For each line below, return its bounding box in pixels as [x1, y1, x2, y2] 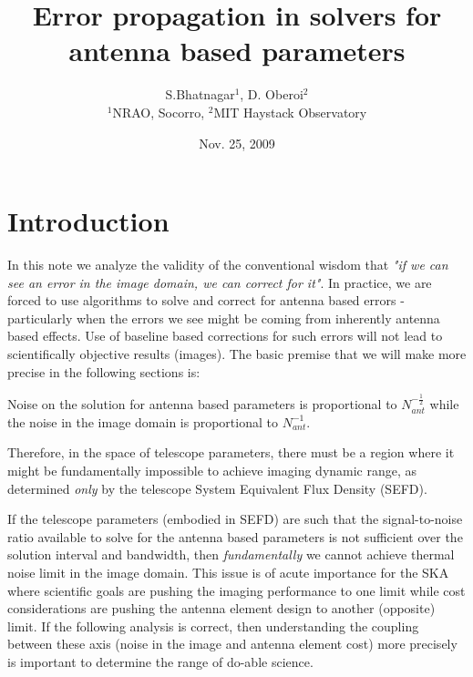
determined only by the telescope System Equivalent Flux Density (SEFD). [7, 478, 427, 497]
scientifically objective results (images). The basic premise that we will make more [7, 344, 467, 363]
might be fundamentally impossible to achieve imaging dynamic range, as [7, 461, 417, 480]
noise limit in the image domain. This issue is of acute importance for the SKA [7, 562, 449, 581]
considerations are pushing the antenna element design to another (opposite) [7, 599, 436, 618]
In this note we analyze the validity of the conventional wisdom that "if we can [7, 255, 448, 274]
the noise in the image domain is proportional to [7, 412, 278, 431]
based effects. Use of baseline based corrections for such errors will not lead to [7, 326, 443, 345]
